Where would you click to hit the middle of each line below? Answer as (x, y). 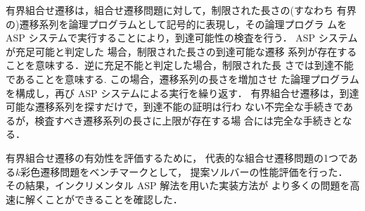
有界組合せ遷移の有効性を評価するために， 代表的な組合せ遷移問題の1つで (177, 157)
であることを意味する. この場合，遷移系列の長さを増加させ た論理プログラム (182, 78)
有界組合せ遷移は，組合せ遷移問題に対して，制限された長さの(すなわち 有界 (181, 10)
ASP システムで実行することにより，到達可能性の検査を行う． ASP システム (182, 38)
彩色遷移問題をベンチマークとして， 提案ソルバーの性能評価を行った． (184, 171)
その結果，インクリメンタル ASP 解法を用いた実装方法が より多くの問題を (178, 185)
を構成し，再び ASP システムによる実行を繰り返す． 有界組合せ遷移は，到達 (182, 92)
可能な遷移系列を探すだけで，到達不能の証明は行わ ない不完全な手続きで (174, 107)
